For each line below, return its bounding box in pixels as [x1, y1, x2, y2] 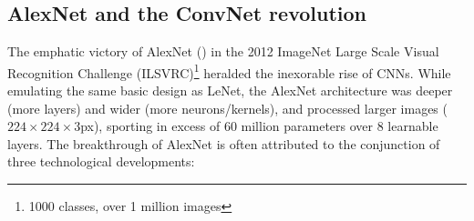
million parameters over [241, 116, 374, 136]
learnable [387, 116, 438, 136]
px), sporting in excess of [80, 116, 221, 136]
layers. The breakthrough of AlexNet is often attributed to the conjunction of [7, 134, 440, 153]
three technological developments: [7, 152, 195, 171]
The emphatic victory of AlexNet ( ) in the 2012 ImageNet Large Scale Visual [7, 42, 439, 61]
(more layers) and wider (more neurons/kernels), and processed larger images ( [7, 98, 448, 117]
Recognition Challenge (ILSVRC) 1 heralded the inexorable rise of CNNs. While [7, 60, 451, 82]
